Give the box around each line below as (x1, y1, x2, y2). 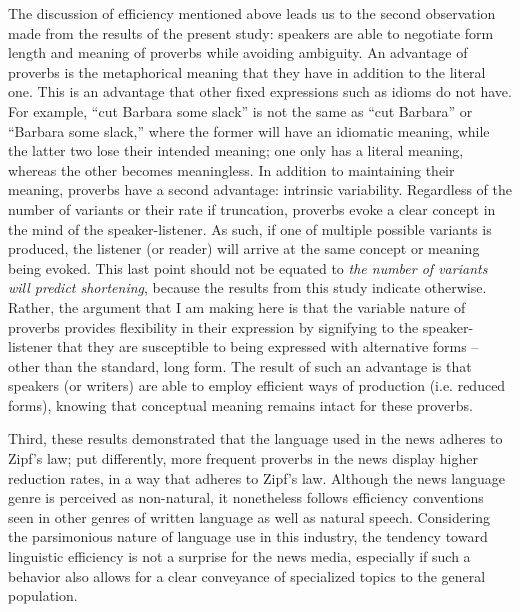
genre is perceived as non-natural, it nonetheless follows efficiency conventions (8, 487, 484, 508)
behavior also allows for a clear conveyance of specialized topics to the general (8, 565, 486, 586)
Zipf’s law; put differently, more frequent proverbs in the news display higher (8, 448, 478, 469)
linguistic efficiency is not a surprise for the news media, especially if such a (8, 546, 471, 567)
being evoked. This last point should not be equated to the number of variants (8, 257, 488, 278)
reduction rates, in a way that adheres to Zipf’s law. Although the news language (8, 467, 506, 488)
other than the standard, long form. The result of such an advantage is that (8, 355, 472, 376)
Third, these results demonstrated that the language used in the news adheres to (8, 428, 503, 449)
